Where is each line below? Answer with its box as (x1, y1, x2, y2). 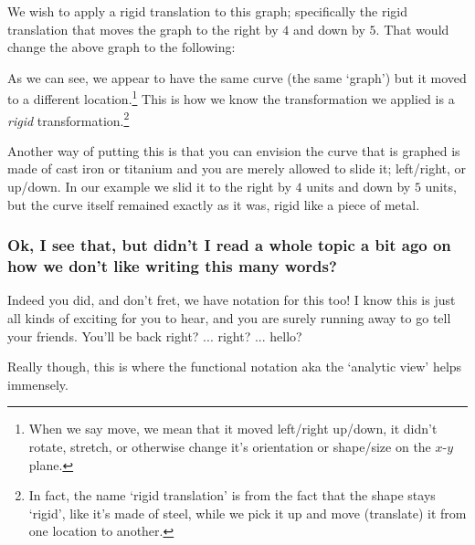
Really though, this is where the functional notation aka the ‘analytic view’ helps (7, 357, 462, 376)
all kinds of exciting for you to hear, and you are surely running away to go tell (7, 308, 451, 327)
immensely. (7, 374, 69, 393)
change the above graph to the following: (7, 37, 236, 57)
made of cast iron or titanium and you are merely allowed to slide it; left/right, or (7, 159, 467, 178)
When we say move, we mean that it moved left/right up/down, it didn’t (28, 419, 438, 438)
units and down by (306, 177, 411, 196)
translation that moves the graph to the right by (7, 19, 279, 38)
